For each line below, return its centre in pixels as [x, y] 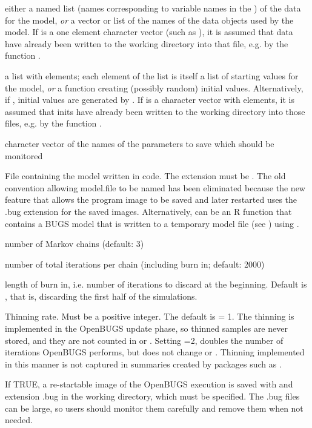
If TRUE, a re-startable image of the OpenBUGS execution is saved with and [149, 384]
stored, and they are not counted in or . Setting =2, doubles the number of [144, 340]
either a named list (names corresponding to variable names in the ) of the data [153, 8]
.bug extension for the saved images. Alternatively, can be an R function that [148, 211]
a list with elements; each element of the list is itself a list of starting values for [152, 75]
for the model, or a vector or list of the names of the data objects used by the [149, 20]
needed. [19, 420]
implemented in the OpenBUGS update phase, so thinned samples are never [146, 328]
